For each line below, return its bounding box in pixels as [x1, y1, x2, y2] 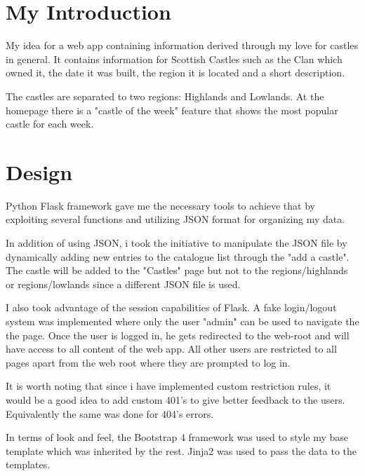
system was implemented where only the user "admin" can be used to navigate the [6, 313, 359, 328]
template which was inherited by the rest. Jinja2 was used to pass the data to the [6, 443, 357, 458]
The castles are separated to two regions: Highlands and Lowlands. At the [6, 88, 324, 103]
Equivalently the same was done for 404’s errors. [6, 406, 214, 421]
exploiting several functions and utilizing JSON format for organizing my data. [6, 212, 345, 226]
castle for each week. [6, 116, 94, 131]
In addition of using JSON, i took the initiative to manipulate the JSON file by [6, 236, 347, 250]
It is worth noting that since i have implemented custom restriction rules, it [6, 379, 331, 393]
